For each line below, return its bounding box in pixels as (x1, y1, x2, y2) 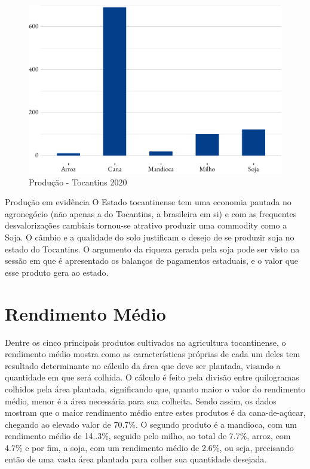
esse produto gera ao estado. (5, 266, 109, 278)
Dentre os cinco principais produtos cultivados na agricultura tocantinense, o (5, 336, 286, 348)
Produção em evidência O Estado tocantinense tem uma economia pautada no (5, 196, 291, 208)
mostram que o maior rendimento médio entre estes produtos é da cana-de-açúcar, (5, 406, 306, 419)
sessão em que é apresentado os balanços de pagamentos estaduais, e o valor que (5, 254, 299, 267)
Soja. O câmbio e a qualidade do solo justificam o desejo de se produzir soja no (5, 231, 294, 243)
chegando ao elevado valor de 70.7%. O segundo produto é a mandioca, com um (5, 418, 297, 430)
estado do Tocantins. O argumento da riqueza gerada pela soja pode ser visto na (5, 242, 300, 255)
